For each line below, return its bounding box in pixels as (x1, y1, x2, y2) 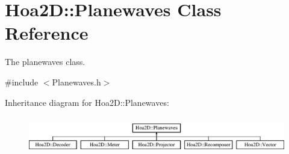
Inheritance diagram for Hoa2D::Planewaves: (5, 96, 169, 108)
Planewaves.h (52, 75, 101, 88)
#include (5, 75, 39, 88)
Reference (5, 20, 89, 45)
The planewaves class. (5, 55, 85, 68)
